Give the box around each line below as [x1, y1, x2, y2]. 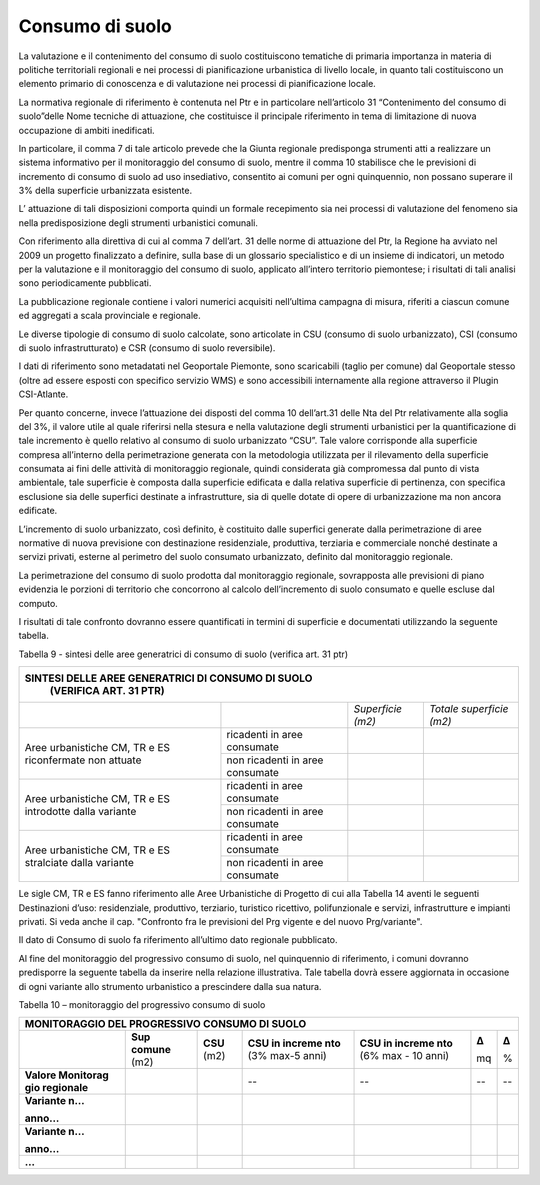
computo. [18, 597, 59, 609]
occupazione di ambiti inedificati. [18, 124, 155, 136]
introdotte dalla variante [24, 804, 137, 818]
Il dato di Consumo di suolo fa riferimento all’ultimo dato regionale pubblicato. [18, 934, 339, 946]
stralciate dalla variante [24, 855, 135, 869]
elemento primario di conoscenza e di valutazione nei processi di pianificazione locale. [18, 78, 377, 90]
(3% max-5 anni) [247, 1049, 327, 1063]
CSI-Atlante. [18, 388, 69, 400]
